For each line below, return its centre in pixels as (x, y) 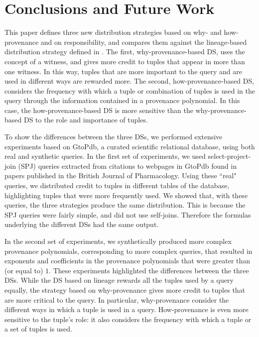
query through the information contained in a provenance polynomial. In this (122, 100)
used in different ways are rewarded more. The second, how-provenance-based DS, (129, 81)
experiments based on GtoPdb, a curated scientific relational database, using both (130, 146)
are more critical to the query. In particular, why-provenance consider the (117, 299)
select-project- (229, 156)
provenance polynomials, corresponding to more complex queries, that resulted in (129, 251)
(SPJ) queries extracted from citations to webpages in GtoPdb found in (128, 166)
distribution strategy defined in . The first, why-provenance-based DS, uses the (125, 52)
